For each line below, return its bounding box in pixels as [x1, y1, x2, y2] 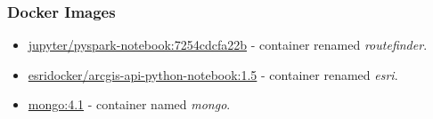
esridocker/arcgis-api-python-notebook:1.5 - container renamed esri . [28, 65, 398, 83]
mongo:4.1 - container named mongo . [28, 95, 231, 114]
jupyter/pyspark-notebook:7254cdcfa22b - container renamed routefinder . [28, 36, 428, 54]
